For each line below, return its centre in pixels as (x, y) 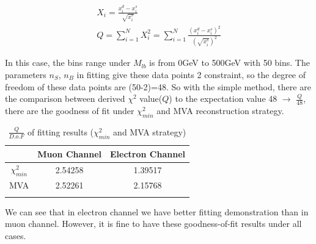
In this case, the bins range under (68, 63)
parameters (26, 74)
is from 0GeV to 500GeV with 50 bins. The (230, 63)
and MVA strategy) (150, 131)
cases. (16, 236)
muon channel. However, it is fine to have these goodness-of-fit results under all (153, 224)
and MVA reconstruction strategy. (220, 110)
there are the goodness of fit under (70, 110)
